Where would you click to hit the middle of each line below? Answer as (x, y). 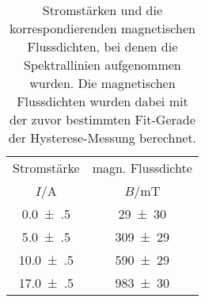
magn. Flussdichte (142, 168)
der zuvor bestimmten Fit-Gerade (102, 119)
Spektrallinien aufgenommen (102, 65)
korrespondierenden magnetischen (102, 28)
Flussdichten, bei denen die (102, 46)
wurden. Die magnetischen (102, 83)
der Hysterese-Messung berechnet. (102, 138)
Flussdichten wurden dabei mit (102, 101)
